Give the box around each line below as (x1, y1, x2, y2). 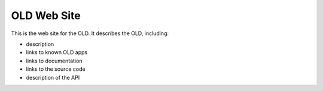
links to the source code (26, 65, 86, 73)
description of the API (26, 74, 80, 81)
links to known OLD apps (26, 49, 88, 56)
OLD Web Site (11, 9, 81, 22)
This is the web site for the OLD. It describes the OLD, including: (11, 30, 169, 37)
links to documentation (26, 57, 83, 64)
